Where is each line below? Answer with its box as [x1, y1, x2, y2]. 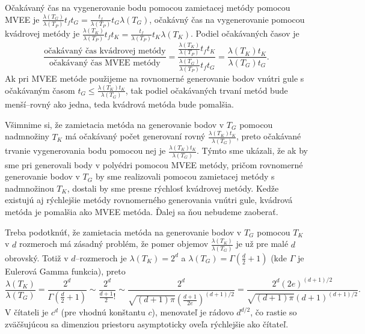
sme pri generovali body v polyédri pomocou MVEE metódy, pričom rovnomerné [5, 158, 303, 171]
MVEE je [5, 13, 40, 25]
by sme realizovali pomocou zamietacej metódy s [95, 170, 275, 183]
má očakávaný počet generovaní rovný [65, 130, 206, 142]
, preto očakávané [236, 130, 301, 142]
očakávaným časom [5, 83, 75, 96]
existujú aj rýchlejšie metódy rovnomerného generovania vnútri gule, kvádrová [5, 193, 293, 206]
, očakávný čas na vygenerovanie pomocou [149, 13, 305, 25]
